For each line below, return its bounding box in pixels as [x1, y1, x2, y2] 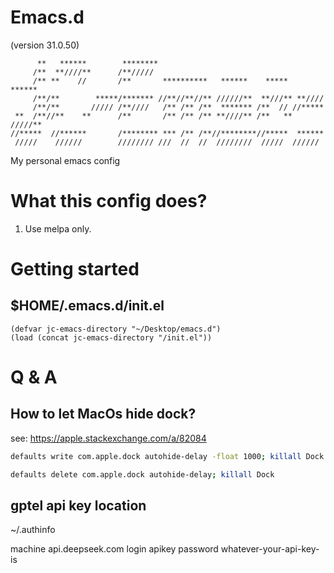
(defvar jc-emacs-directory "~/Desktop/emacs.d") [10, 324, 222, 334]
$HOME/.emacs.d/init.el [10, 297, 165, 315]
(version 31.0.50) [10, 39, 80, 51]
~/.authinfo [10, 524, 56, 536]
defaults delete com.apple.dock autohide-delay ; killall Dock [10, 469, 275, 480]
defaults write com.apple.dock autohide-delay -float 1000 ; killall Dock [10, 451, 325, 461]
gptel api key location [10, 497, 147, 515]
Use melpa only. [24, 222, 92, 235]
